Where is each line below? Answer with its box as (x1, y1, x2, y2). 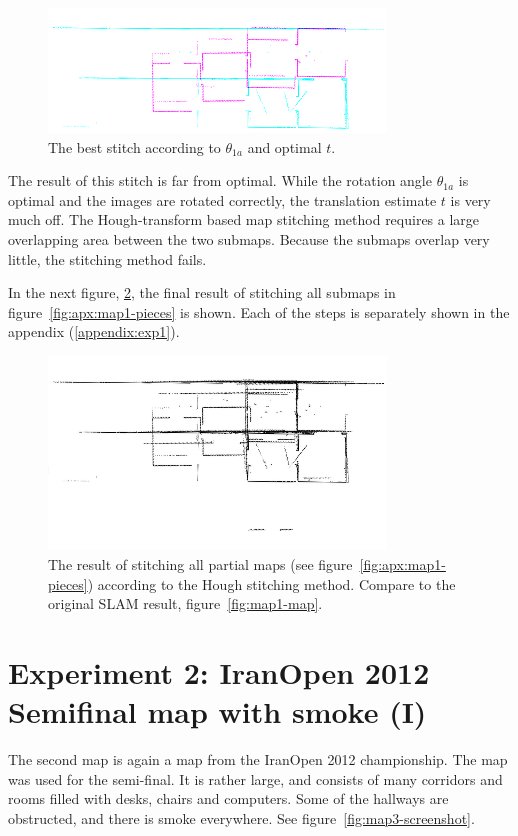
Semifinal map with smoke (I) (8, 691, 427, 732)
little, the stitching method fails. (8, 248, 207, 269)
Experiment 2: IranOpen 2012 (8, 651, 430, 692)
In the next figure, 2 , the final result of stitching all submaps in (8, 282, 396, 303)
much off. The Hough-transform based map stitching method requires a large (8, 209, 480, 230)
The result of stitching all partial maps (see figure (48, 553, 353, 574)
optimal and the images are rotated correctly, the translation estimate (8, 189, 437, 210)
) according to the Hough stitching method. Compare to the (87, 573, 456, 594)
